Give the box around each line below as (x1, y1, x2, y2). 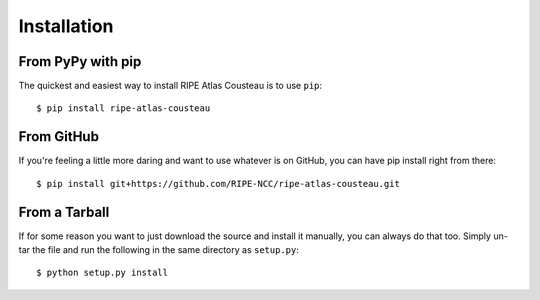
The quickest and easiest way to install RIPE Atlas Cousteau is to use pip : (18, 80, 323, 92)
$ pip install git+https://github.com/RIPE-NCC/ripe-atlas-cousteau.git (36, 178, 400, 189)
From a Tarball (18, 203, 110, 220)
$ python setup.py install (36, 267, 169, 279)
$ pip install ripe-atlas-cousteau (36, 103, 211, 114)
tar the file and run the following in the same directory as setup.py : (18, 244, 299, 256)
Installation (18, 15, 114, 37)
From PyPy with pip (18, 53, 142, 70)
